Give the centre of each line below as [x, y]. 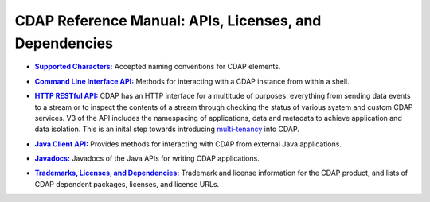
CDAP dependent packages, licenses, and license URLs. [127, 184]
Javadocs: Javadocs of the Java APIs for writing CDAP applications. [147, 158]
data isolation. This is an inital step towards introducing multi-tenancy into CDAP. [167, 129]
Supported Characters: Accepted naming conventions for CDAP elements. [158, 67]
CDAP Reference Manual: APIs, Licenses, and [168, 21]
